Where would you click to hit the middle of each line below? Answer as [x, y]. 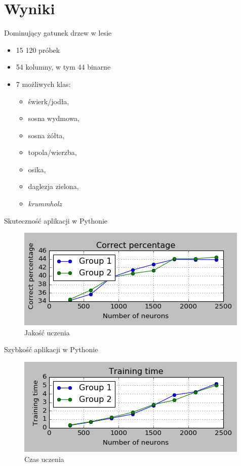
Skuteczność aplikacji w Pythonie [56, 220]
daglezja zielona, [53, 186]
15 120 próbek [38, 50]
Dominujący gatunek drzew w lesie [58, 33]
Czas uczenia [44, 459]
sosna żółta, [46, 135]
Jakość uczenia [47, 332]
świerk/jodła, [49, 101]
